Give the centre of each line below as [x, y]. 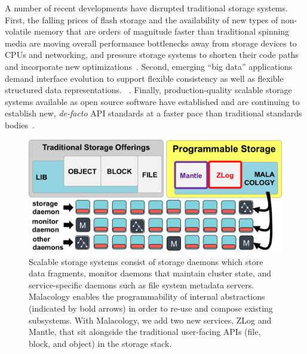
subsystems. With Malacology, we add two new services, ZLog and [150, 320]
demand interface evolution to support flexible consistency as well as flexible [144, 78]
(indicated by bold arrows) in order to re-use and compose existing [151, 308]
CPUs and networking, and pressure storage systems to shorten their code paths [152, 55]
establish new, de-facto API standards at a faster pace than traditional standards [153, 113]
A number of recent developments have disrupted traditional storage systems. [146, 8]
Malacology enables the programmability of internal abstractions [147, 296]
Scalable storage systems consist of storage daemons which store [146, 261]
